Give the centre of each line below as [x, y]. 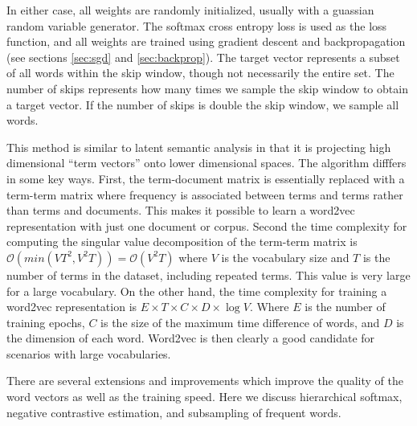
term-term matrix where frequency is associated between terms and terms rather [205, 194]
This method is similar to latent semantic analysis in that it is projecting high [199, 147]
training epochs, [46, 322]
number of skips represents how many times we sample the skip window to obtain [207, 88]
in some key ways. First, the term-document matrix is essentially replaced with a [206, 178]
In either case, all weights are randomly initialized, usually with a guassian [190, 10]
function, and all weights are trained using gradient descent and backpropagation [206, 41]
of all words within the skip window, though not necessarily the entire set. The [200, 73]
